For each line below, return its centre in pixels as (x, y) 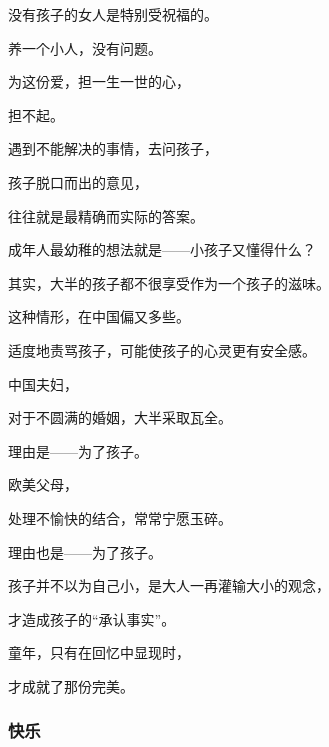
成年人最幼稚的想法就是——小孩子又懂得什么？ (162, 249)
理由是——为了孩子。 (78, 450)
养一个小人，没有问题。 (85, 47)
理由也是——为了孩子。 (85, 551)
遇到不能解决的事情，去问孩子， (113, 148)
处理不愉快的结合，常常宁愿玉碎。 (120, 517)
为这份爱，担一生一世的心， (99, 81)
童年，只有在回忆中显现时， (99, 652)
